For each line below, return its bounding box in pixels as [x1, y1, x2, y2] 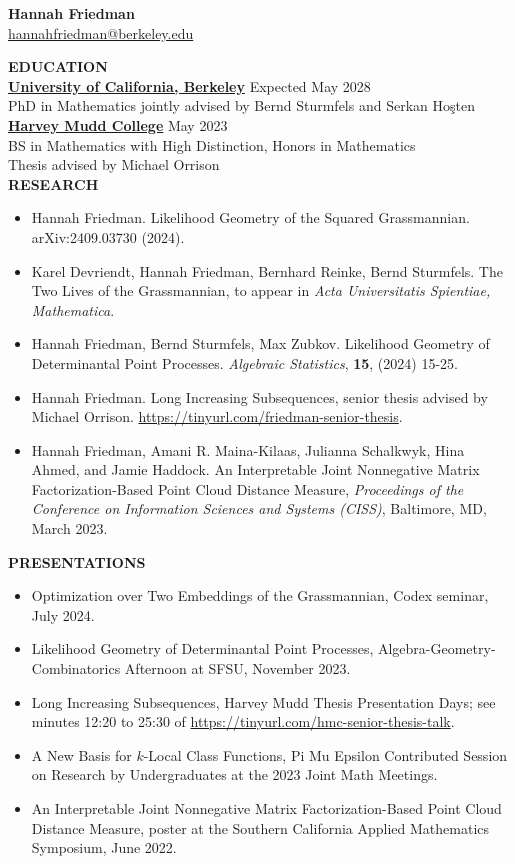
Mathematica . [31, 299, 115, 320]
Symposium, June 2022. [31, 837, 177, 858]
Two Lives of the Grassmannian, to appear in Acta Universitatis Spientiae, [31, 280, 491, 301]
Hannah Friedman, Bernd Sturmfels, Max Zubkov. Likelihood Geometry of [31, 333, 490, 354]
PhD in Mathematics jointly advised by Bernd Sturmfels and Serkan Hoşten [8, 95, 475, 116]
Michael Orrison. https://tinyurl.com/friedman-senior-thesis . [31, 406, 403, 427]
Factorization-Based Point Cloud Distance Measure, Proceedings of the [31, 478, 464, 499]
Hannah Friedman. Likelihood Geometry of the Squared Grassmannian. [31, 207, 470, 228]
